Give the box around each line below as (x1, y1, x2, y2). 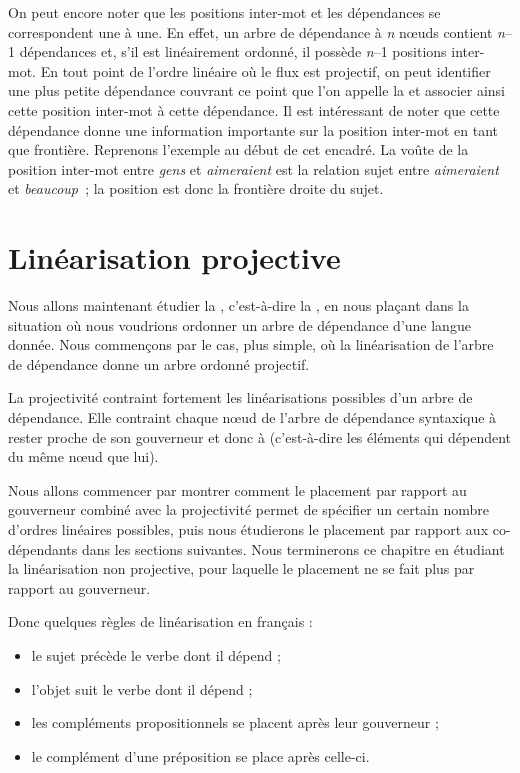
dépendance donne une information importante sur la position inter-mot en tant (8, 119, 498, 140)
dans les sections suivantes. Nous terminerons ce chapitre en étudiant (81, 538, 505, 559)
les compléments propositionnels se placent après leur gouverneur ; (31, 712, 439, 733)
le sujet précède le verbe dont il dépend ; (31, 644, 281, 665)
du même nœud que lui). (8, 446, 159, 467)
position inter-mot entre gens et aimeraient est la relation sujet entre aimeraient (8, 158, 499, 179)
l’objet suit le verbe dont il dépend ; (31, 678, 253, 699)
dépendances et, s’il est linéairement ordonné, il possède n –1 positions (19, 41, 447, 62)
